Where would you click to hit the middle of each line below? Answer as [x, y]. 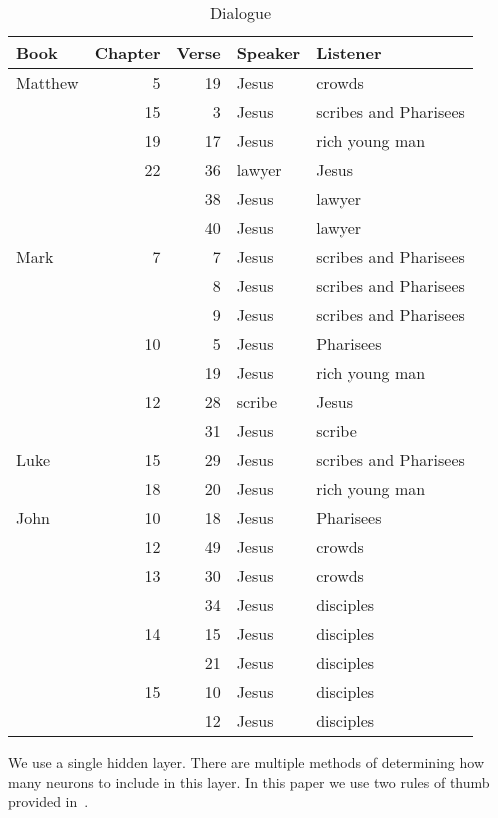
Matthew [47, 82]
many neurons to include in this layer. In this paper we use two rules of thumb [249, 781]
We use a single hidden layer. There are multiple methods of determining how [246, 762]
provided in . [48, 801]
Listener [349, 52]
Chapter [127, 52]
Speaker [268, 52]
